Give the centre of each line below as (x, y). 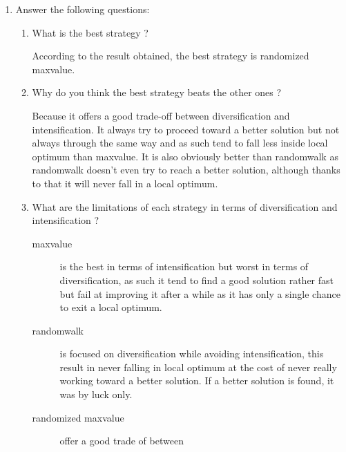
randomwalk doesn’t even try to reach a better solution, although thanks (186, 170)
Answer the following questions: (83, 9)
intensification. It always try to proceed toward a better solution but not (186, 129)
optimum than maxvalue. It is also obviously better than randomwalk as (185, 156)
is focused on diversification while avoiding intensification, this (192, 354)
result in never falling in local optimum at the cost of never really (198, 367)
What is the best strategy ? (90, 32)
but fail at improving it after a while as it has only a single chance (200, 293)
